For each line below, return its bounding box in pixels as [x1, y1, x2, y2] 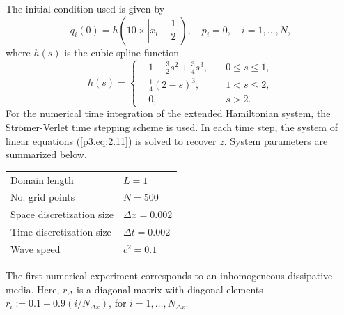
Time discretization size [10, 224, 111, 239]
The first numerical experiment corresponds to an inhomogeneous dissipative [6, 268, 333, 283]
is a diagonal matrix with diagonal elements [77, 282, 263, 296]
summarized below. [6, 147, 87, 162]
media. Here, [6, 282, 60, 296]
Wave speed [10, 241, 61, 256]
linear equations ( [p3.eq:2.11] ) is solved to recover [6, 133, 217, 148]
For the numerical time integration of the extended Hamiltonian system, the [6, 106, 331, 121]
